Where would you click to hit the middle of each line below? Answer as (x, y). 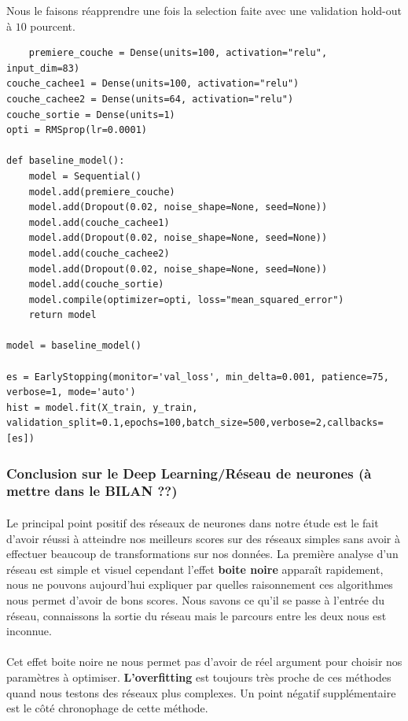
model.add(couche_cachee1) (99, 222)
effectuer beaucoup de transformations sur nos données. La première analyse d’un (202, 554)
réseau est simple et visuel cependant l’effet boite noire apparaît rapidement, (195, 569)
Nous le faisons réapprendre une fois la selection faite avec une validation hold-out (204, 10)
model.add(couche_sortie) (96, 285)
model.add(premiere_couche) (102, 192)
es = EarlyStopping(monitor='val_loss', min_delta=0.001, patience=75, (198, 377)
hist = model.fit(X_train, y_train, (102, 407)
